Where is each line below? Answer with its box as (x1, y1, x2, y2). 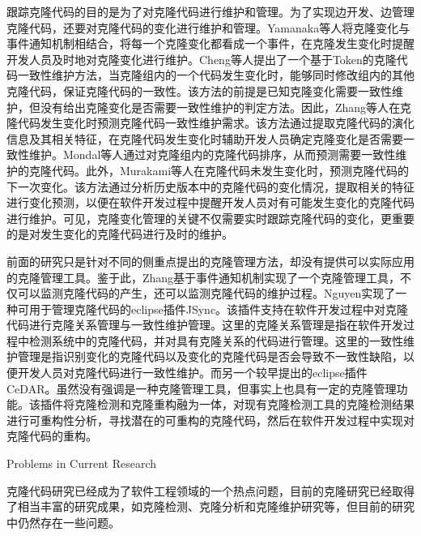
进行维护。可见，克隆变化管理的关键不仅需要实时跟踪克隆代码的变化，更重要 (6, 209, 415, 226)
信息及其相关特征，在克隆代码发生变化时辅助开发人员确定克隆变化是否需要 (6, 130, 403, 147)
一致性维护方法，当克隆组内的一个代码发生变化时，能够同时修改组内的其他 (17, 66, 415, 84)
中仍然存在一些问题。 (6, 513, 120, 530)
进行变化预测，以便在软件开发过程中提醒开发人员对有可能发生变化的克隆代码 (6, 194, 415, 211)
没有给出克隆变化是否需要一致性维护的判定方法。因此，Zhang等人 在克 (40, 98, 412, 115)
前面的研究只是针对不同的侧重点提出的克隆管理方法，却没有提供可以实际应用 (6, 252, 415, 269)
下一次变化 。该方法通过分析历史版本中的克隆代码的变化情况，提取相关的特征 (6, 178, 415, 195)
